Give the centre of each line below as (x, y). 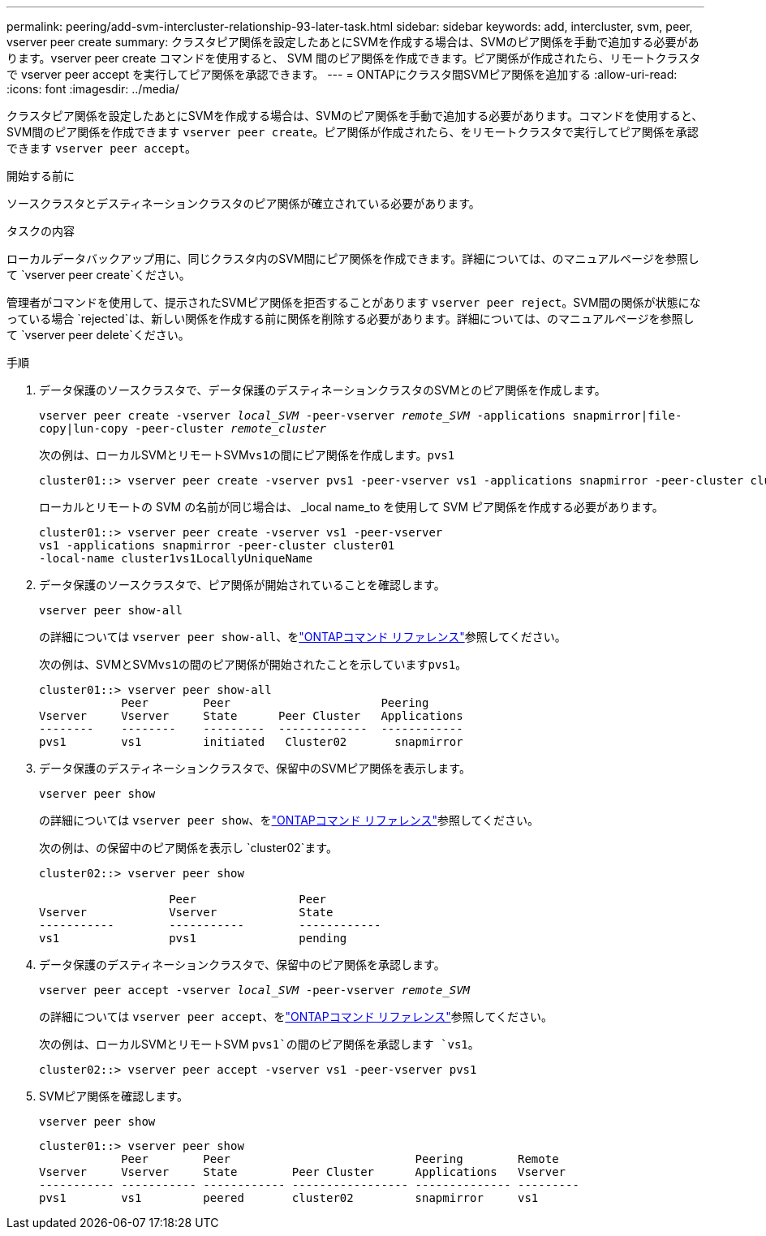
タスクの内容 (41, 231)
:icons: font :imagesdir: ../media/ (93, 89)
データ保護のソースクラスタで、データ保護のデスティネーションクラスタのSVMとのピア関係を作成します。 (323, 390)
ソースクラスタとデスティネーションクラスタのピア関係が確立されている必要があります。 (243, 203)
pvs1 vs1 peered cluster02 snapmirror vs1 (289, 1198)
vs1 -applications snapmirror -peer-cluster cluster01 (217, 545)
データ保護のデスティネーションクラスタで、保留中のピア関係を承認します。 (242, 965)
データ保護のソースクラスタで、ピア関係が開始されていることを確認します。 (242, 585)
